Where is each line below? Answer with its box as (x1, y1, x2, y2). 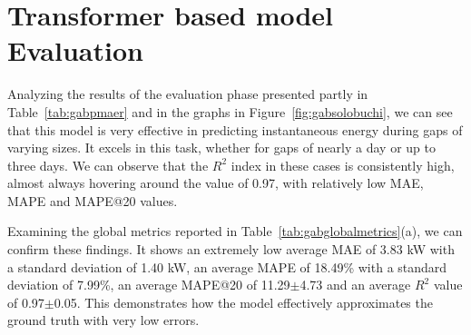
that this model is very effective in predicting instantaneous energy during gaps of (7, 120, 463, 139)
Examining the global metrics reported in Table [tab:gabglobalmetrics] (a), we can (7, 222, 463, 241)
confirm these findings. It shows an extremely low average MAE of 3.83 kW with (7, 240, 455, 259)
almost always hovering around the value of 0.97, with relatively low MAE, (7, 173, 424, 192)
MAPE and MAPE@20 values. (7, 191, 178, 210)
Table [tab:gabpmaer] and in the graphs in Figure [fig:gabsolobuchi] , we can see (7, 102, 453, 121)
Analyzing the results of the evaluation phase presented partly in (7, 84, 368, 103)
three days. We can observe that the (7, 155, 209, 174)
